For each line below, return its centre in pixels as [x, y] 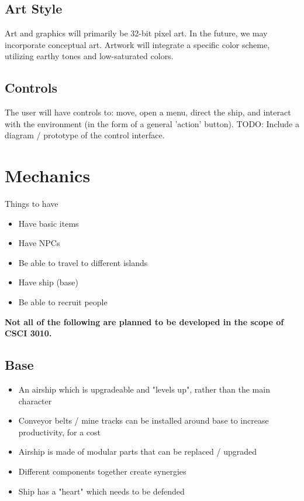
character [35, 401]
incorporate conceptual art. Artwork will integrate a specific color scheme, [137, 44]
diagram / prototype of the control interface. [85, 135]
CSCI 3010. [28, 333]
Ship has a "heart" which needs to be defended [101, 491]
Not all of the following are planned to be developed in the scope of [144, 321]
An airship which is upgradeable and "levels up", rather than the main [144, 389]
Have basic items [49, 223]
